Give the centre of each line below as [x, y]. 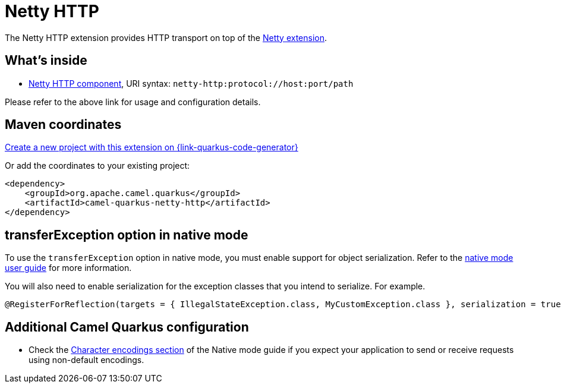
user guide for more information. [68, 268]
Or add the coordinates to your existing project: [97, 166]
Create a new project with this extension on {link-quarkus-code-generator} [152, 147]
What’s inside [46, 61]
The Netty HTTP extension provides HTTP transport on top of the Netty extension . [166, 37]
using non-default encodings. [86, 360]
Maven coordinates [63, 125]
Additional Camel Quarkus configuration [127, 327]
